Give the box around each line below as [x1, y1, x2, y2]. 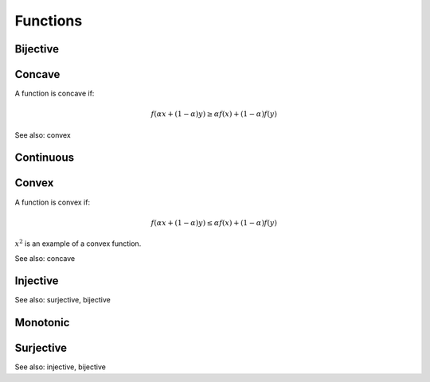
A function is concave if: [14, 88, 95, 99]
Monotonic [14, 316, 70, 329]
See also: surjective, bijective [14, 295, 111, 305]
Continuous [14, 151, 75, 165]
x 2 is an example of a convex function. [14, 238, 142, 248]
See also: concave [14, 253, 76, 263]
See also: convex [14, 130, 71, 139]
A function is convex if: [14, 197, 91, 207]
